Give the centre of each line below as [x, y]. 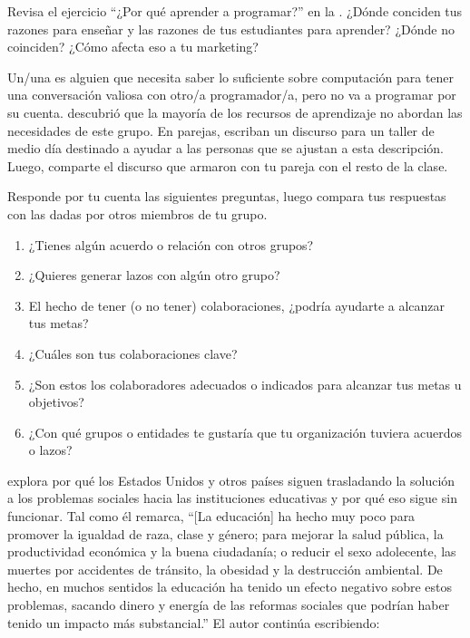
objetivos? [56, 402]
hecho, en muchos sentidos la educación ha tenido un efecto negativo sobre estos [230, 587]
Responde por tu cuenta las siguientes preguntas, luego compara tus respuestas [227, 196]
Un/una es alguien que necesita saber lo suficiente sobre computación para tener [231, 77]
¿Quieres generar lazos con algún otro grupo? [154, 275]
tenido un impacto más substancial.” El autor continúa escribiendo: [194, 622]
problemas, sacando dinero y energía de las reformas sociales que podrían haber [229, 605]
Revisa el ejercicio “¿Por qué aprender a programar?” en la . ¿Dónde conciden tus [235, 11]
